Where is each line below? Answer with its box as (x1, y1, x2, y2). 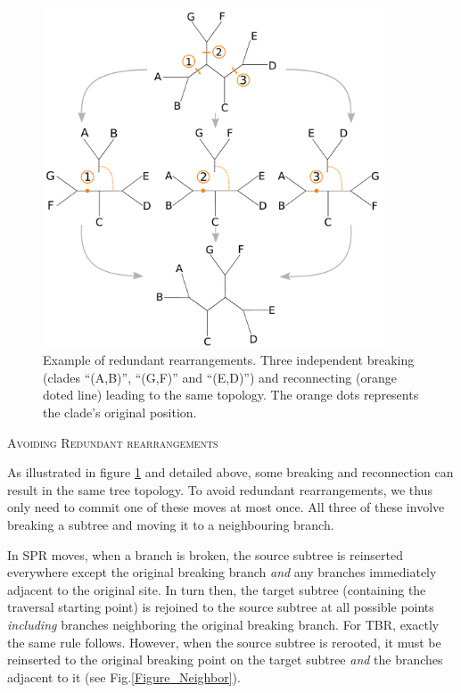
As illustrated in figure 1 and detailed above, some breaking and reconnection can (7, 463, 454, 482)
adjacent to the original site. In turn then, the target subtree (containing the (7, 580, 426, 598)
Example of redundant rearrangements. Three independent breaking (43, 351, 415, 369)
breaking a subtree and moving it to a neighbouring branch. (7, 515, 334, 533)
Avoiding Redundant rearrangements (7, 433, 218, 451)
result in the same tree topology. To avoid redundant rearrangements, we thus (7, 480, 432, 499)
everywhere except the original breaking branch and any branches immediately (7, 563, 437, 582)
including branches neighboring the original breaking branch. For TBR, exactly (7, 615, 440, 633)
